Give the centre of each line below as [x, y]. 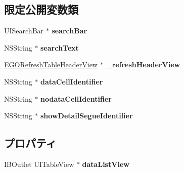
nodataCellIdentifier [76, 98]
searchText [60, 47]
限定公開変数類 [41, 9]
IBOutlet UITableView [39, 164]
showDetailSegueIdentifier [87, 116]
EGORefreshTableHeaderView [51, 65]
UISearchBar [24, 31]
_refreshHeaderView [143, 65]
